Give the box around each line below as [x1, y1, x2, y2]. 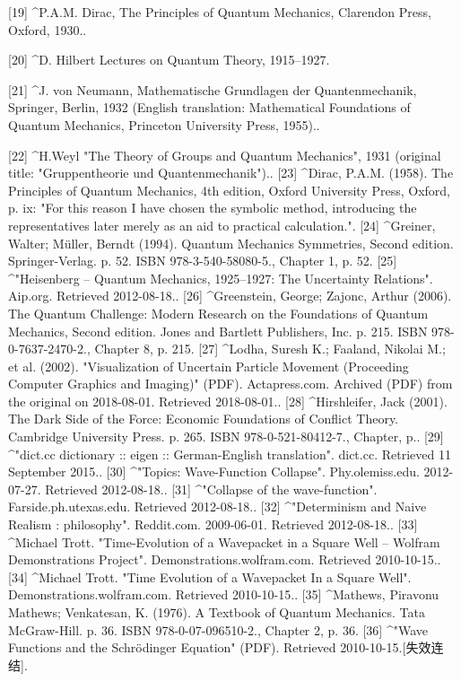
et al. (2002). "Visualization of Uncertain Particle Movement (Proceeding [8, 356, 409, 375]
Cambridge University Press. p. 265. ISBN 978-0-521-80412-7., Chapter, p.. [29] [8, 427, 444, 446]
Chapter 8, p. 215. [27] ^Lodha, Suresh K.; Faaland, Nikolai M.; [94, 339, 446, 358]
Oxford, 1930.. [8, 20, 87, 39]
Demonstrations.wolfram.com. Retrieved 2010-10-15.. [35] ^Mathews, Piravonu [8, 585, 439, 604]
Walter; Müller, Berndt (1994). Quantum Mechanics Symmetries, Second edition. [8, 233, 454, 252]
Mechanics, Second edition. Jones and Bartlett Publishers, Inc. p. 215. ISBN [8, 321, 428, 340]
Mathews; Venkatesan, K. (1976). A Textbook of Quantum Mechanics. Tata [8, 603, 425, 621]
